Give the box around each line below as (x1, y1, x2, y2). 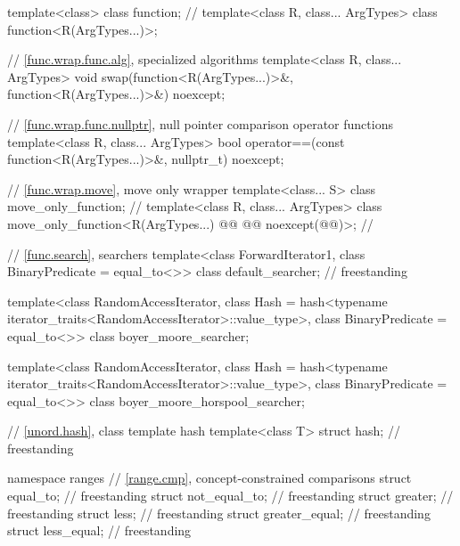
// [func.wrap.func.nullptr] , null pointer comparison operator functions (7, 114, 393, 133)
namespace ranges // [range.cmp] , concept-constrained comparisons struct (7, 469, 412, 487)
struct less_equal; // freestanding (7, 521, 192, 540)
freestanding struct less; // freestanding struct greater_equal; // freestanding (7, 503, 431, 522)
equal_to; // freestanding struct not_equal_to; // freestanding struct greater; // (7, 486, 454, 505)
